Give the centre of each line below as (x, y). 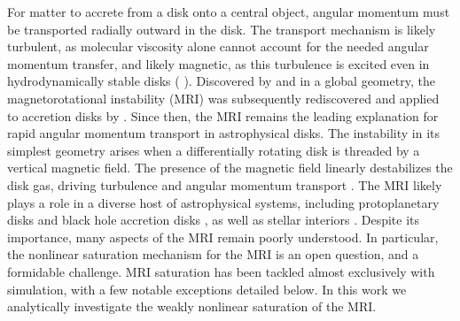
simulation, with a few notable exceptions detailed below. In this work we (207, 289)
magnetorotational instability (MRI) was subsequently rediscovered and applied (223, 98)
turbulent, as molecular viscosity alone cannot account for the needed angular (218, 46)
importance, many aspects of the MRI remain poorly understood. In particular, (223, 237)
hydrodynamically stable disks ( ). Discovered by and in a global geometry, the (221, 81)
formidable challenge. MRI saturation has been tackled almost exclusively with (221, 271)
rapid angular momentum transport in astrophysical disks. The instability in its (224, 133)
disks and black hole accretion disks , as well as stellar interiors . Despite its (214, 220)
